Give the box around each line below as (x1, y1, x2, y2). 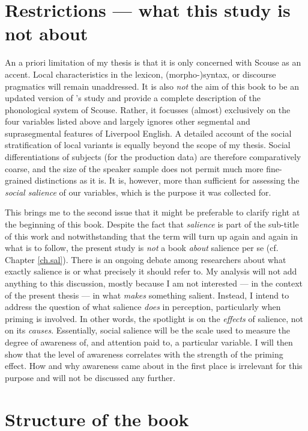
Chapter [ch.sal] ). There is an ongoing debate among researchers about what (5, 253, 286, 265)
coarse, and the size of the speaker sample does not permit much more (5, 162, 264, 175)
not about (5, 21, 88, 46)
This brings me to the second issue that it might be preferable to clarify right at (5, 206, 300, 219)
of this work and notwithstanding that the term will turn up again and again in (5, 229, 298, 242)
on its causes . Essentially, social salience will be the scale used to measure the (5, 324, 291, 336)
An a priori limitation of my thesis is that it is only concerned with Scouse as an (5, 56, 301, 69)
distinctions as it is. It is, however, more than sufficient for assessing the (34, 174, 300, 187)
